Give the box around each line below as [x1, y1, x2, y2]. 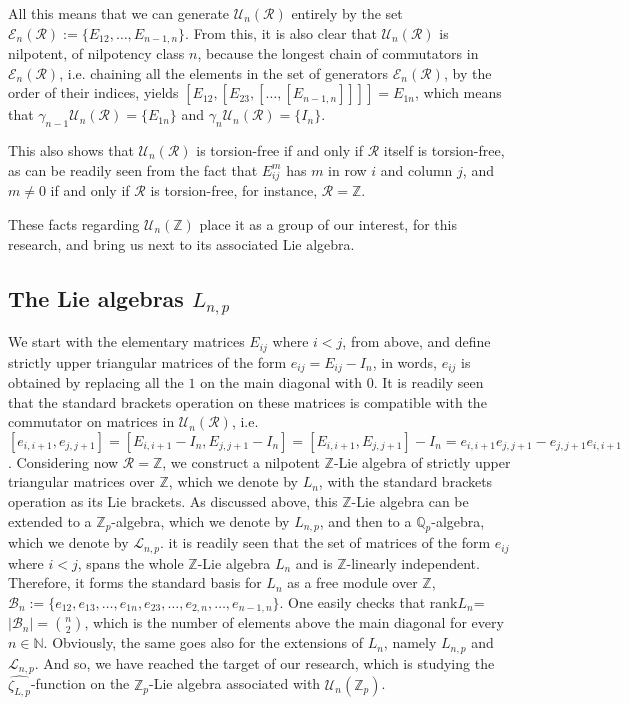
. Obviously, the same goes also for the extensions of [43, 632, 363, 653]
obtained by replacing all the [8, 372, 184, 393]
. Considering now [8, 451, 119, 472]
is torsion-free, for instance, [150, 180, 318, 201]
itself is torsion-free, [383, 140, 505, 161]
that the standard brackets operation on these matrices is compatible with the [8, 391, 487, 412]
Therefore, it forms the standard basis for [8, 572, 262, 593]
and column [380, 159, 453, 180]
